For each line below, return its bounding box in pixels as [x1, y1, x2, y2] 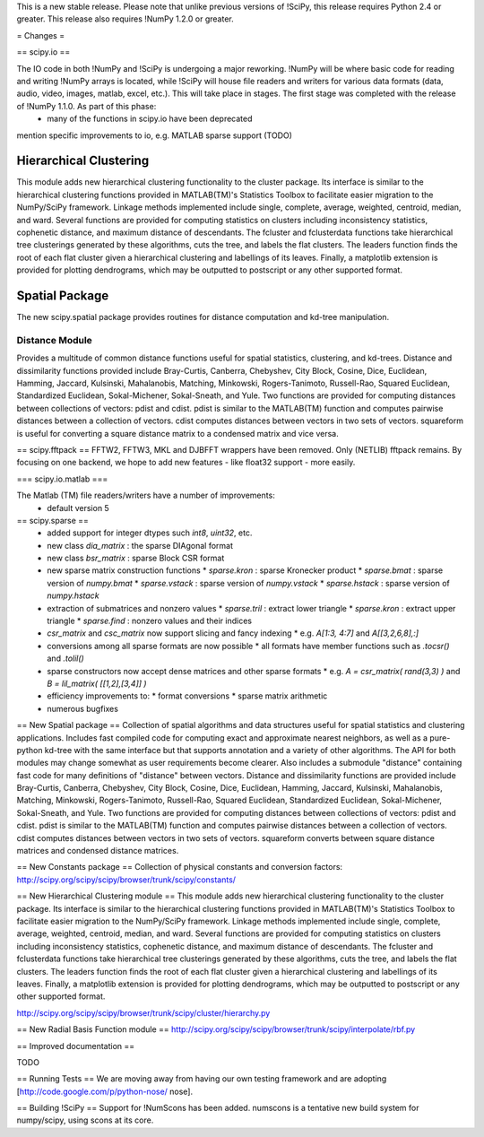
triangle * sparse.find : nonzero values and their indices [47, 615, 253, 627]
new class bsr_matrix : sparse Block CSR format [47, 552, 225, 564]
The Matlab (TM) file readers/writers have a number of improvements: [16, 490, 275, 501]
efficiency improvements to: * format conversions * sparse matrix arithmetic [47, 690, 328, 701]
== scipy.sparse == [16, 515, 90, 525]
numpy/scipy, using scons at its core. [16, 1115, 154, 1125]
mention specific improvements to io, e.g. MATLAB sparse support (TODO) [16, 130, 293, 141]
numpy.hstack [47, 590, 99, 601]
